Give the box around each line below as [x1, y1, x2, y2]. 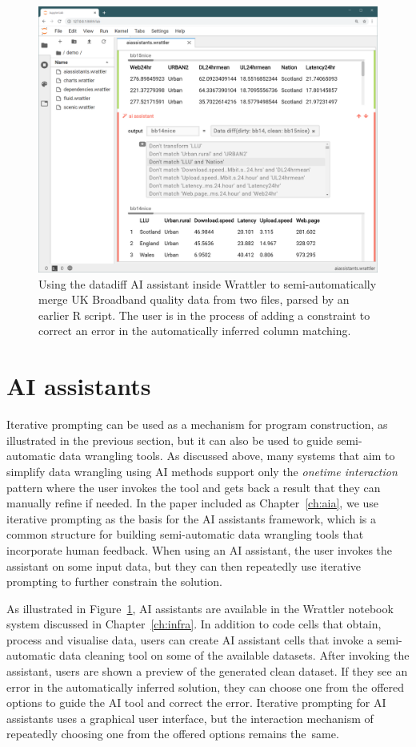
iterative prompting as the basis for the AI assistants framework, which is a [6, 510, 376, 527]
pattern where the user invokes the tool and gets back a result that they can [6, 478, 381, 495]
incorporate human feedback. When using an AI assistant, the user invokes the [6, 541, 393, 558]
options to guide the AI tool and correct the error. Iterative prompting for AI [6, 694, 386, 711]
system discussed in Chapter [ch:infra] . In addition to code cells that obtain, [6, 616, 382, 632]
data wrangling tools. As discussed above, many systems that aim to [59, 447, 395, 464]
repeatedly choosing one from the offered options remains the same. [6, 725, 339, 742]
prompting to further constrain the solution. [6, 573, 222, 590]
